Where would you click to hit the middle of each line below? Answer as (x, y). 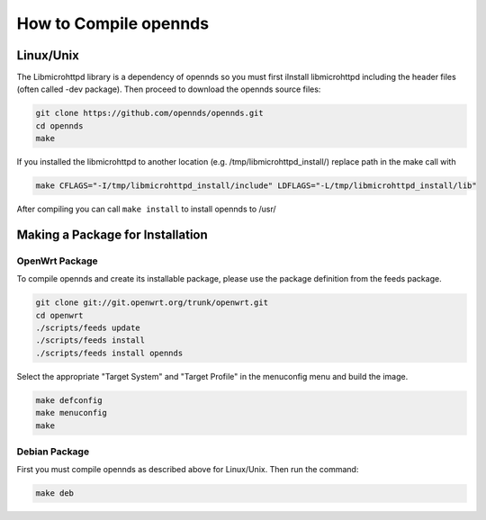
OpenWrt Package (57, 261)
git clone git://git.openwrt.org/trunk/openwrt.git (152, 303)
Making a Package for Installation (112, 234)
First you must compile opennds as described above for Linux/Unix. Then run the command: (188, 470)
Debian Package (53, 452)
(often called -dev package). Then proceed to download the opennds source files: (169, 89)
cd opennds (59, 126)
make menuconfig (72, 413)
